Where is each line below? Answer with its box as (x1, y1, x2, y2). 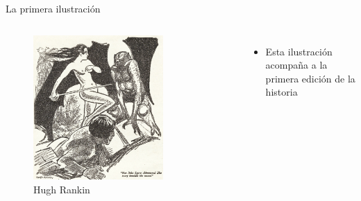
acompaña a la (265, 58, 328, 72)
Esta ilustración (265, 44, 333, 58)
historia (265, 85, 298, 99)
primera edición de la (265, 71, 355, 85)
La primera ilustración (6, 1, 101, 15)
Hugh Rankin (33, 182, 90, 196)
